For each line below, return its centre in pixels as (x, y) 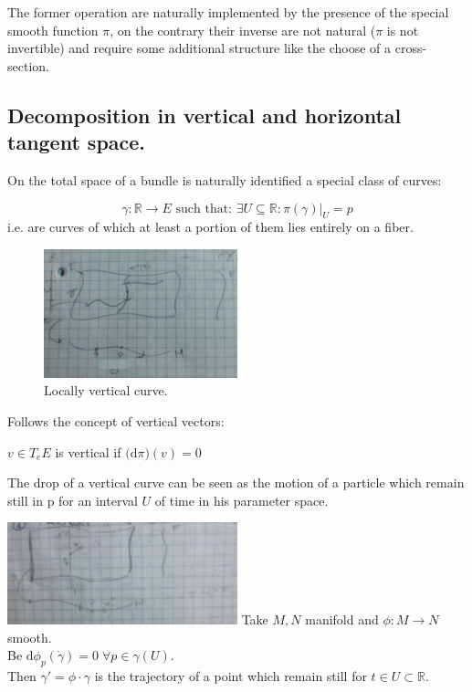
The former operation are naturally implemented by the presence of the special (228, 12)
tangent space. (77, 142)
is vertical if (88, 451)
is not (403, 30)
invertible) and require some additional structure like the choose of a (199, 48)
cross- (411, 48)
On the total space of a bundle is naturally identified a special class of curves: (225, 179)
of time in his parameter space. (241, 500)
